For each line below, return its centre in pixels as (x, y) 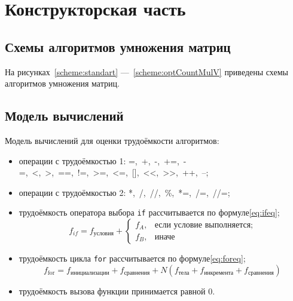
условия (103, 234)
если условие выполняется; (204, 225)
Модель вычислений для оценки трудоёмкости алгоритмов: (112, 140)
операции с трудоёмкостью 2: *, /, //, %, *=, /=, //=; (124, 192)
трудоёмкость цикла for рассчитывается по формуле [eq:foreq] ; (132, 258)
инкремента (219, 273)
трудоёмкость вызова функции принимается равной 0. (117, 291)
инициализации (90, 273)
